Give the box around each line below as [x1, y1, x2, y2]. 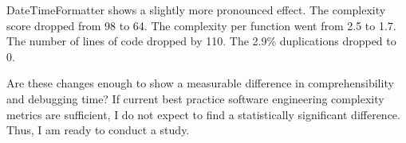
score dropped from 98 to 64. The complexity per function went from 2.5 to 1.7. [6, 17, 396, 33]
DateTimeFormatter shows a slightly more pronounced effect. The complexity [6, 2, 386, 17]
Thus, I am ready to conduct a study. [6, 122, 190, 138]
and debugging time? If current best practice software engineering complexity [6, 90, 384, 106]
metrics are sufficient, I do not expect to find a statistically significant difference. [6, 106, 400, 122]
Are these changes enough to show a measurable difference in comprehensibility [6, 75, 394, 91]
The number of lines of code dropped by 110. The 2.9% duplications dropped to [6, 33, 396, 49]
